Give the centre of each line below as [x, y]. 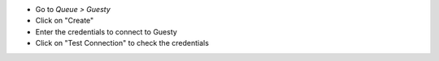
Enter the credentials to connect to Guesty [106, 31]
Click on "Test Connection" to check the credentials [122, 43]
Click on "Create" [65, 21]
